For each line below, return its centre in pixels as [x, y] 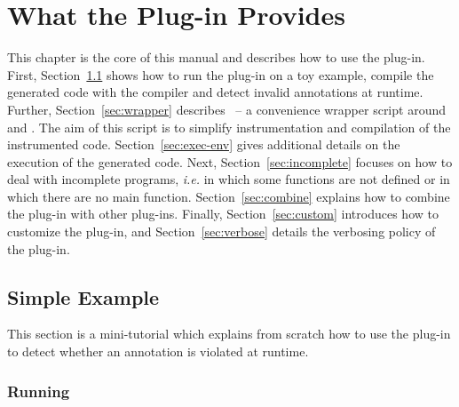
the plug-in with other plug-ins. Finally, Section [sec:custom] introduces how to [223, 214]
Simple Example [83, 296]
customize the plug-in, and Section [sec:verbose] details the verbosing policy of [222, 231]
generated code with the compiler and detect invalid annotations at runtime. [215, 92]
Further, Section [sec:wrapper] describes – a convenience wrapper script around [226, 109]
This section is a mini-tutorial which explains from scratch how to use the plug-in [229, 334]
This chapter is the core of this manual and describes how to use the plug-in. [216, 57]
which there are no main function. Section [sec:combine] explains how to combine [229, 196]
